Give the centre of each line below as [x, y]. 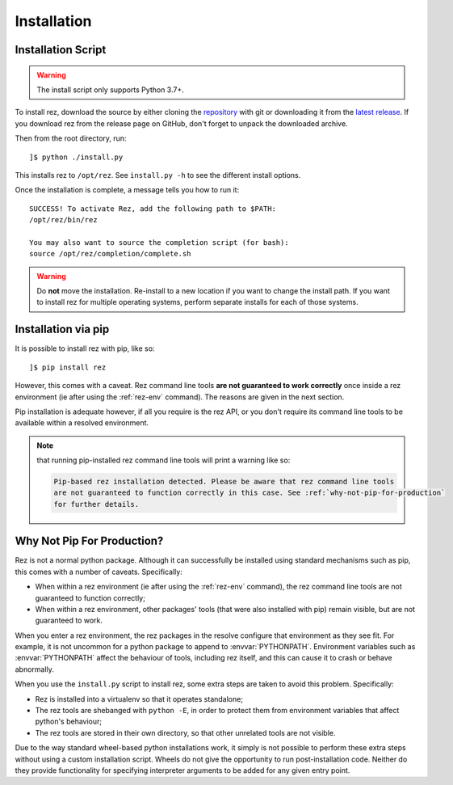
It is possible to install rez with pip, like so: [85, 348]
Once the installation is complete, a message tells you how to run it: [127, 190]
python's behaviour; [69, 722]
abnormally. [34, 669]
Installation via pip [62, 329]
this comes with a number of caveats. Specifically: [99, 572]
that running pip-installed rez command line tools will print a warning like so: [164, 460]
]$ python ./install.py [76, 157]
